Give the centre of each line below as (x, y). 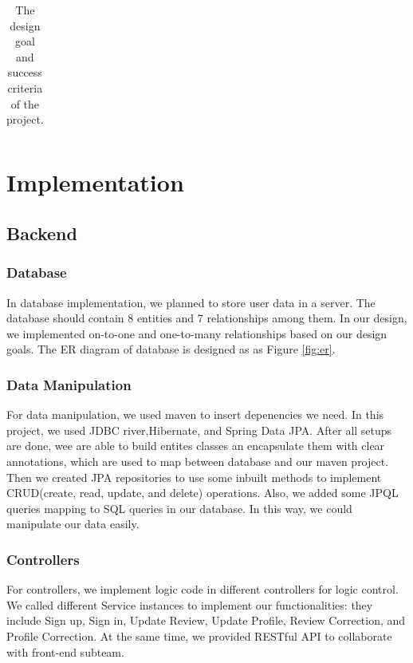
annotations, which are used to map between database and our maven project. (198, 461)
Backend (42, 233)
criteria (25, 87)
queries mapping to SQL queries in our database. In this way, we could (179, 508)
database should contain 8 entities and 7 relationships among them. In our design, (207, 318)
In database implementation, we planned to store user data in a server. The (191, 302)
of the (25, 103)
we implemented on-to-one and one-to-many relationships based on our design (197, 333)
